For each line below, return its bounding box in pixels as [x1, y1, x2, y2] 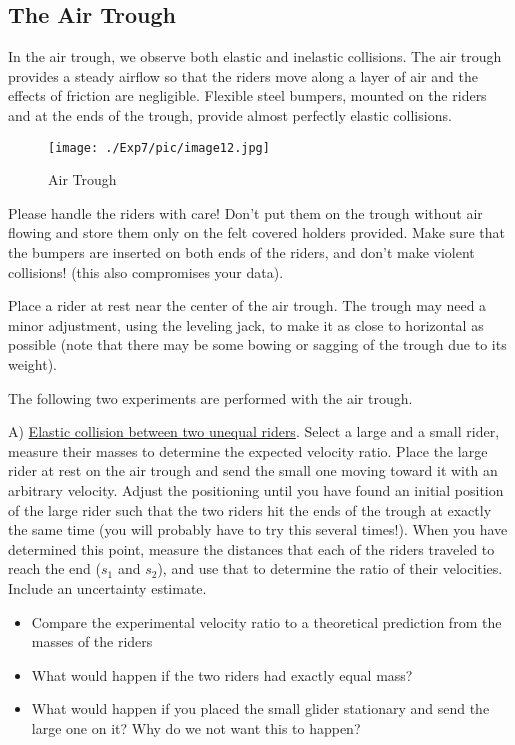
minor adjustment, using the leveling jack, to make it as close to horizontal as [8, 314, 484, 335]
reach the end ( [8, 558, 101, 579]
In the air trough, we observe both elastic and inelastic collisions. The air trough [8, 46, 502, 67]
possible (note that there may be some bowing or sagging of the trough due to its [8, 334, 507, 355]
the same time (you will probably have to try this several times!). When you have [8, 519, 508, 540]
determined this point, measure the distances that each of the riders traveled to [8, 538, 495, 559]
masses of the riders [31, 631, 153, 652]
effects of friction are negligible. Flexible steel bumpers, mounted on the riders [8, 85, 487, 106]
